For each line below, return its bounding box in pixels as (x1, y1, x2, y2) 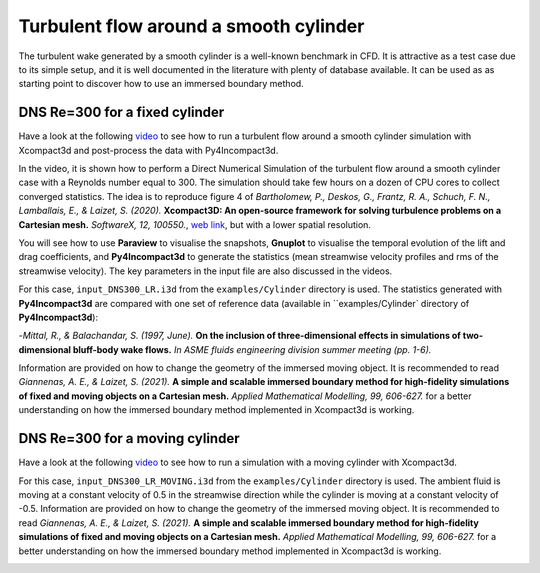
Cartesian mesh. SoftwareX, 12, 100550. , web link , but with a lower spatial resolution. (18, 218, 372, 230)
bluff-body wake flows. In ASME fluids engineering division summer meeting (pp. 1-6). (72, 343, 432, 355)
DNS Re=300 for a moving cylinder (18, 430, 240, 447)
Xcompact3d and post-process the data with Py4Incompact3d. (18, 144, 279, 156)
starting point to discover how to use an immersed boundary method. (18, 78, 304, 90)
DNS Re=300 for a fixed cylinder (18, 104, 225, 121)
